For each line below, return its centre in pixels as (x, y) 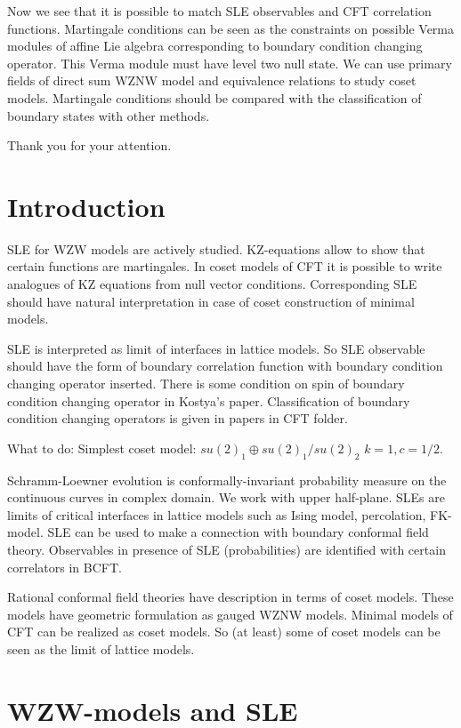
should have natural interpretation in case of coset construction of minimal (211, 301)
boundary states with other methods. (109, 115)
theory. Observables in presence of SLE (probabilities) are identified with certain (226, 549)
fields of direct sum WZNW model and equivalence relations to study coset (212, 80)
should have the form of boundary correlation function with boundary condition (225, 366)
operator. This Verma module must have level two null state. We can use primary (230, 63)
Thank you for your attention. (89, 145)
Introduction (86, 206)
